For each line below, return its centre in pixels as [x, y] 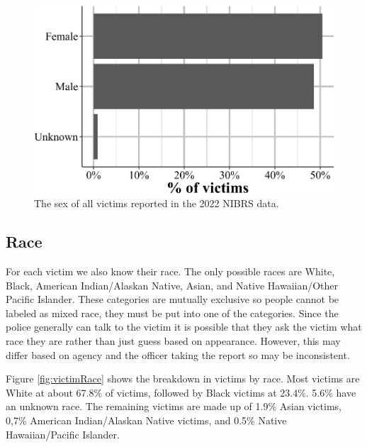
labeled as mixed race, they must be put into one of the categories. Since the [172, 313]
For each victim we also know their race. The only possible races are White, [170, 271]
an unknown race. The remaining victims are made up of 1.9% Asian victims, [174, 406]
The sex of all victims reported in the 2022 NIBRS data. [157, 203]
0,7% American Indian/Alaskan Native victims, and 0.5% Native [146, 420]
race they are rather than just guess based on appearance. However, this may [173, 341]
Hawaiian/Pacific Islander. [63, 434]
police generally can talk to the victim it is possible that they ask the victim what [184, 327]
